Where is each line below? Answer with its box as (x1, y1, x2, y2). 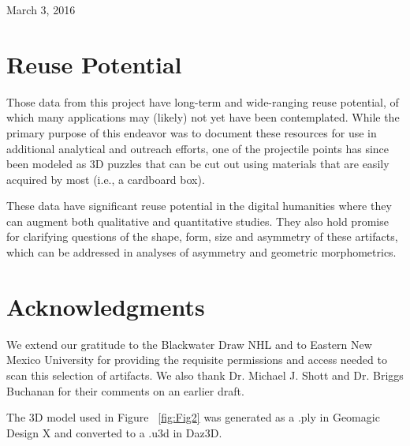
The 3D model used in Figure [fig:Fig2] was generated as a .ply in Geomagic (6, 409, 380, 425)
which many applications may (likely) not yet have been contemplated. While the (6, 109, 400, 126)
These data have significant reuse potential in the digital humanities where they (6, 197, 392, 214)
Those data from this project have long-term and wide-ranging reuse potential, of (6, 93, 399, 110)
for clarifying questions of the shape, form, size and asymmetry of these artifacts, (6, 228, 398, 245)
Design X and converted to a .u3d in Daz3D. (6, 424, 222, 440)
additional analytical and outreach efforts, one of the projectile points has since (6, 140, 389, 156)
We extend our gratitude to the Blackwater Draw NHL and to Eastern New (6, 335, 372, 352)
